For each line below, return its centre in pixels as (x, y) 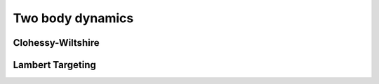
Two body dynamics (73, 18)
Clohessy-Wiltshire (56, 43)
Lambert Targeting (54, 65)
